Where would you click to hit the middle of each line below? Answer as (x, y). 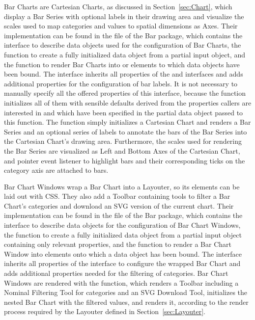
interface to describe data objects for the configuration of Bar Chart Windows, (122, 225)
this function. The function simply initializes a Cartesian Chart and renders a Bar (127, 122)
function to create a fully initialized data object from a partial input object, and (125, 54)
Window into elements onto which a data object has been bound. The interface (123, 253)
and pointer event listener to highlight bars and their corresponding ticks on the (125, 160)
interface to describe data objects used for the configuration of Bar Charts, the (123, 45)
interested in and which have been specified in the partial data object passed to (124, 112)
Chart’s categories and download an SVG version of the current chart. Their (119, 205)
